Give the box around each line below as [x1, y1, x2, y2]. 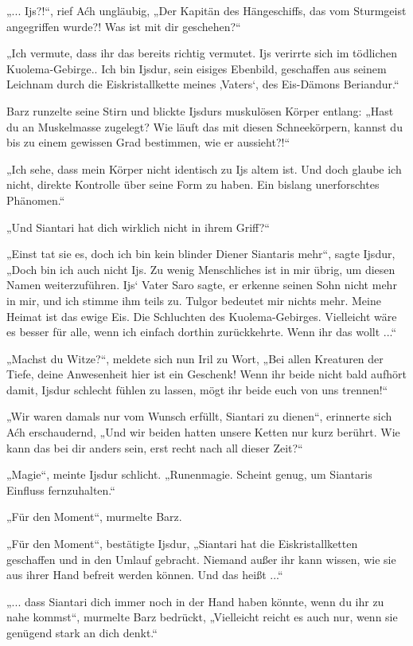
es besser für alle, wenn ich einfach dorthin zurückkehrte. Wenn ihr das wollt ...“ [6, 323, 397, 340]
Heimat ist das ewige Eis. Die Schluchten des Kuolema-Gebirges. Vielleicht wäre [6, 307, 397, 324]
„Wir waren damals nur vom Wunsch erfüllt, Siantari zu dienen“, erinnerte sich [6, 408, 392, 425]
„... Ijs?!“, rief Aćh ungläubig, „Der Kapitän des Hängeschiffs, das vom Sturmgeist [6, 2, 407, 18]
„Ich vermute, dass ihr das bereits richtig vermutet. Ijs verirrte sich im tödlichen [6, 45, 398, 61]
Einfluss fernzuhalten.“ [6, 481, 115, 498]
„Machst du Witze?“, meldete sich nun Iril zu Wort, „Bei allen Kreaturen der [6, 350, 384, 366]
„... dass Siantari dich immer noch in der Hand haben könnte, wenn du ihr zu [6, 593, 384, 609]
